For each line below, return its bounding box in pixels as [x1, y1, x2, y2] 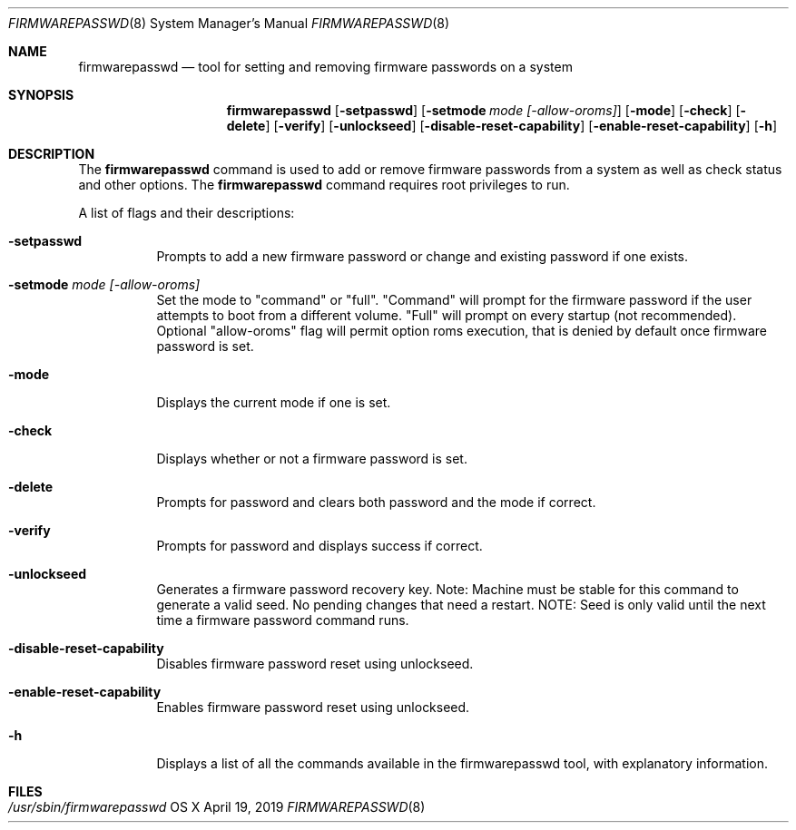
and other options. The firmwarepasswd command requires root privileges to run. [78, 177, 570, 192]
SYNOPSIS [8, 87, 74, 103]
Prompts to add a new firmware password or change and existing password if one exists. [156, 249, 689, 264]
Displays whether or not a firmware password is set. [156, 451, 467, 466]
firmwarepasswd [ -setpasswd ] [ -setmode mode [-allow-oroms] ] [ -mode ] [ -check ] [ [226, 103, 741, 118]
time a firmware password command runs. [156, 612, 409, 628]
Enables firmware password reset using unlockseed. [156, 699, 470, 715]
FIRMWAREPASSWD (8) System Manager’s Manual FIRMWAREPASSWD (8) [8, 15, 450, 31]
